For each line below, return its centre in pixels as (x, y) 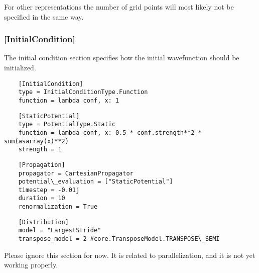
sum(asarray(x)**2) (36, 141)
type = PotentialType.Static (67, 124)
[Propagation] (42, 165)
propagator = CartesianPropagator (76, 173)
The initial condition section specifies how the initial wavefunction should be (122, 58)
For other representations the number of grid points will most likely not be (119, 7)
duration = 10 (42, 198)
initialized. (20, 67)
